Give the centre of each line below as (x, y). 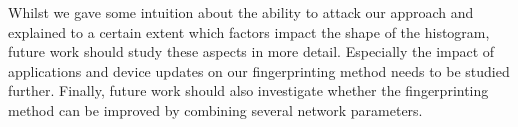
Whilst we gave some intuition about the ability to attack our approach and (241, 12)
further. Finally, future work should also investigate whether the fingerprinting (248, 90)
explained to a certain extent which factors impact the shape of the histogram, (249, 31)
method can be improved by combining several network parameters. (215, 109)
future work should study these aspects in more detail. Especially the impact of (251, 51)
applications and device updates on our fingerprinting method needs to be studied (259, 70)
